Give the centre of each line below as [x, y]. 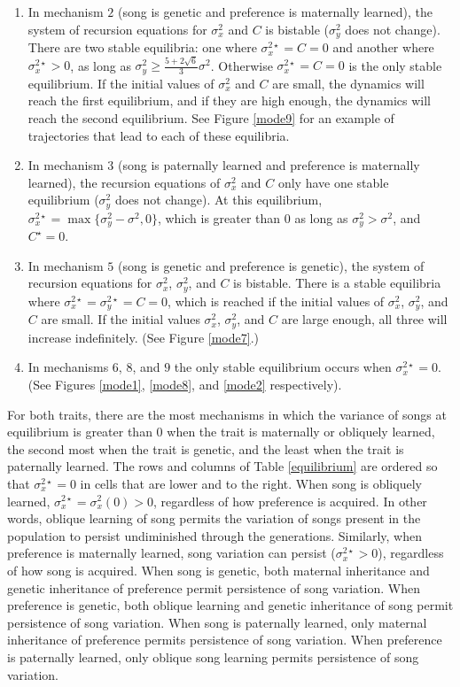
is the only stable [395, 65]
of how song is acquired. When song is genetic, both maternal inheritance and [218, 570]
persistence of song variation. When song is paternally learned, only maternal [217, 622]
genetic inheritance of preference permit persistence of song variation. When [214, 587]
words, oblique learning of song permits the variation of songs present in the [214, 518]
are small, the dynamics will [348, 83]
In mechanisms [68, 367]
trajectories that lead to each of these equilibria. [159, 135]
